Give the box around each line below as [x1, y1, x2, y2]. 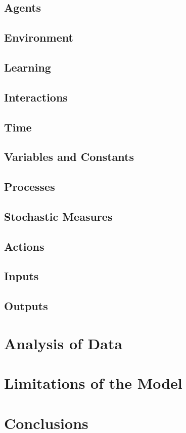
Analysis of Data [4, 332, 123, 353]
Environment [4, 29, 73, 45]
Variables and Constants [4, 149, 134, 164]
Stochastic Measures [4, 208, 113, 224]
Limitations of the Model [4, 373, 182, 393]
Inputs [4, 268, 39, 284]
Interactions [4, 89, 68, 105]
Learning [4, 59, 51, 75]
